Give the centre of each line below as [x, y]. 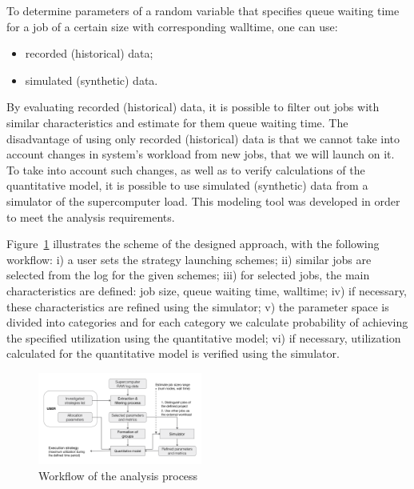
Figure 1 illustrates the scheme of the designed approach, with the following [193, 244]
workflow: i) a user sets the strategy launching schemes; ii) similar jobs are [189, 259]
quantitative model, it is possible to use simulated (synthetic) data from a [187, 185]
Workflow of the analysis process [118, 475]
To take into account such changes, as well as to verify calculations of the [186, 169]
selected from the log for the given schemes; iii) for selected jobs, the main [188, 275]
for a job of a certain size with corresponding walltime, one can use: [172, 26]
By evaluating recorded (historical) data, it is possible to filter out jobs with [193, 107]
